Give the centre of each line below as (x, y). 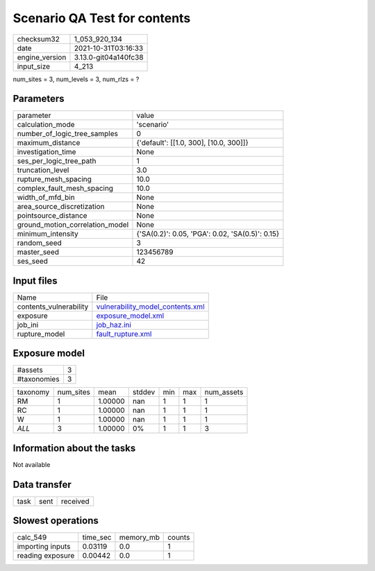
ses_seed (33, 262)
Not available (32, 465)
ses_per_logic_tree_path (57, 161)
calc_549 (32, 538)
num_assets (224, 392)
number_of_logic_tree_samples (67, 134)
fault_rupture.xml (124, 334)
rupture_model (41, 334)
